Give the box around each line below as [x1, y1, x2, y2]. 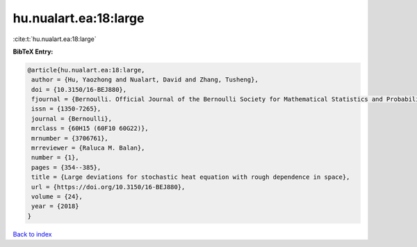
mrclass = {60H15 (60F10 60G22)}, [31, 125, 149, 132]
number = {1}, [31, 154, 79, 161]
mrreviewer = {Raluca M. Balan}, [31, 144, 145, 152]
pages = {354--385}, [31, 164, 101, 171]
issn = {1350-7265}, [31, 105, 101, 113]
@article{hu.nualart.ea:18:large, [27, 66, 145, 74]
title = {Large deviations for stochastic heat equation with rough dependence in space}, [31, 173, 350, 181]
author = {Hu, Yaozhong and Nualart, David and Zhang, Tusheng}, [31, 76, 259, 83]
